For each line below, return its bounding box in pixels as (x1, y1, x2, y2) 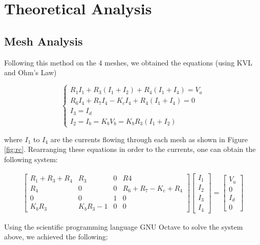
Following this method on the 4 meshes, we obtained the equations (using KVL (4, 57, 252, 68)
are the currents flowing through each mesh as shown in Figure (50, 133, 248, 144)
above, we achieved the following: (4, 231, 108, 242)
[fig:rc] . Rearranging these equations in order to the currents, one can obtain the (4, 144, 256, 154)
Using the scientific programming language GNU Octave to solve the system (4, 221, 243, 232)
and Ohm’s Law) (4, 67, 57, 78)
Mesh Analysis (4, 33, 83, 49)
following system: (4, 154, 58, 165)
